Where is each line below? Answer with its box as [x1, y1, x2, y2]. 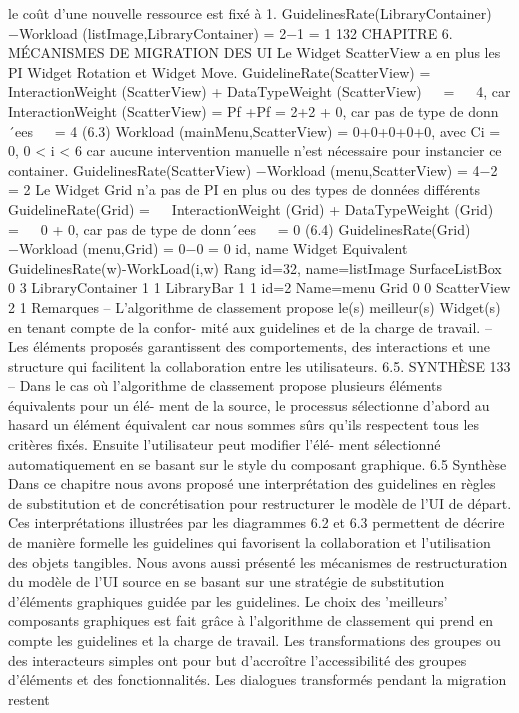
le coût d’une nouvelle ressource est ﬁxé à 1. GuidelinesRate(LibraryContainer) [8, 3, 492, 23]
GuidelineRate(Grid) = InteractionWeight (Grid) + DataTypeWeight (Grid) [8, 198, 494, 219]
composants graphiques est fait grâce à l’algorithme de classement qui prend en [8, 610, 494, 631]
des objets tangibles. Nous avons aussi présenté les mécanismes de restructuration [8, 551, 508, 572]
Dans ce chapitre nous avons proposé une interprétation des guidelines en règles [8, 473, 496, 494]
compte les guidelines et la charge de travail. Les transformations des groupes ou [8, 630, 501, 650]
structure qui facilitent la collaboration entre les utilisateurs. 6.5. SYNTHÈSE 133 [8, 355, 511, 376]
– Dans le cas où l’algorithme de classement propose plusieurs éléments [8, 375, 443, 396]
